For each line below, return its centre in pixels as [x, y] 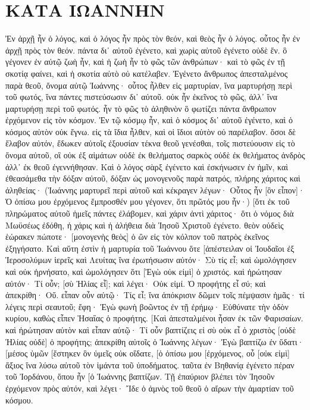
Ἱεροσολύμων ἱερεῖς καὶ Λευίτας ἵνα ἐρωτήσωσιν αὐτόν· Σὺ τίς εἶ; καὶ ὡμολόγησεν [151, 260]
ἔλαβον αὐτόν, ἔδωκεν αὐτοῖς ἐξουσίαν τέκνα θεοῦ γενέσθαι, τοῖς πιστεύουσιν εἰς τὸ [150, 143]
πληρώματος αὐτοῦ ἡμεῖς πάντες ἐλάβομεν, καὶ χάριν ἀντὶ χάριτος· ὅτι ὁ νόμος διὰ [150, 213]
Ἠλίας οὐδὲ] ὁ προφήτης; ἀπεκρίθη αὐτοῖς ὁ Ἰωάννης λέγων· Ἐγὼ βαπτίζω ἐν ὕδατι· [155, 341]
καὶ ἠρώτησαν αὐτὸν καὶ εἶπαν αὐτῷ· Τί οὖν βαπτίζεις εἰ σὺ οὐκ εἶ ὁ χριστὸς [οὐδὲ [151, 329]
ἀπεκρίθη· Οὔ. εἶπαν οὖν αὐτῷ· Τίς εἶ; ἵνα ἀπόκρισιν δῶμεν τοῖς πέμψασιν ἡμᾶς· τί [155, 295]
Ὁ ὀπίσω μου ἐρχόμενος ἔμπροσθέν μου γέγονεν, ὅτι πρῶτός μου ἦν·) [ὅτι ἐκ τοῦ [148, 201]
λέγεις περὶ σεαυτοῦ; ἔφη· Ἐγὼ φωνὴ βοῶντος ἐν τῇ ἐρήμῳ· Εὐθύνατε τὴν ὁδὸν [147, 306]
